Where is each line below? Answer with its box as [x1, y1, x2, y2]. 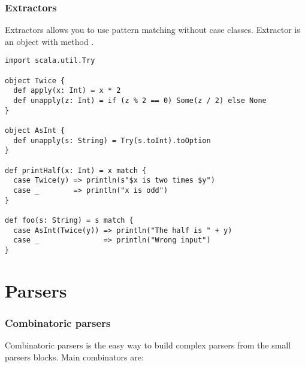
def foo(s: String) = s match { [5, 216, 134, 225]
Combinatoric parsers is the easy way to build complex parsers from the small [5, 339, 291, 351]
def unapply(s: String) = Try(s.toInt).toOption [13, 136, 211, 145]
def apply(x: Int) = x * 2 [13, 86, 121, 95]
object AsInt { [5, 126, 65, 135]
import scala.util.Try [5, 56, 95, 65]
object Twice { [5, 76, 65, 85]
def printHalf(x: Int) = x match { [5, 166, 147, 175]
